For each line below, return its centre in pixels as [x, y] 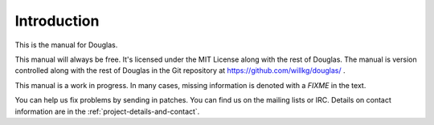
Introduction [57, 21]
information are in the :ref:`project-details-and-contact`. [107, 111]
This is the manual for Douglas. [66, 45]
